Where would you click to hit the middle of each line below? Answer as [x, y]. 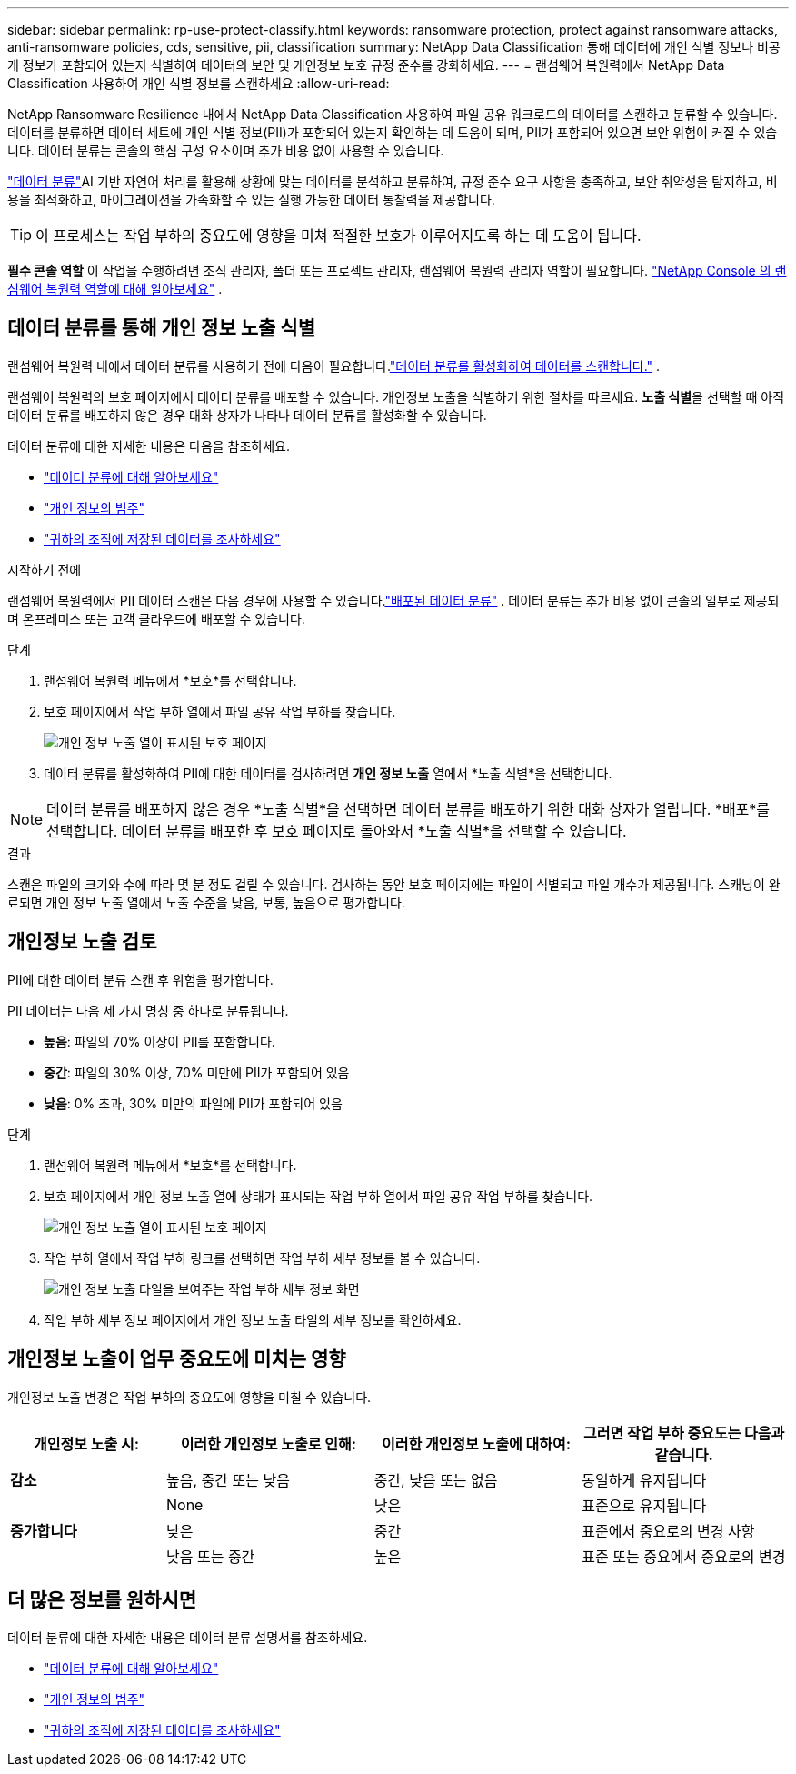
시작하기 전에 [45, 569]
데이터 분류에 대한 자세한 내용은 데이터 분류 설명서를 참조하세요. [188, 1638]
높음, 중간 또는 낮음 [228, 1480]
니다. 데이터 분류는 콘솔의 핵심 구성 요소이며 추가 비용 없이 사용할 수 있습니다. [226, 150]
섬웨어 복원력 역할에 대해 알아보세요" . [115, 289]
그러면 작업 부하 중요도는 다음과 [684, 1433]
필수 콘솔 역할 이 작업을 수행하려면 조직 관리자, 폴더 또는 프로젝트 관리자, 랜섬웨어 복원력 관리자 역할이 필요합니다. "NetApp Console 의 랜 [397, 271]
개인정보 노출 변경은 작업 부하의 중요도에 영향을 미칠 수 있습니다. [189, 1397]
